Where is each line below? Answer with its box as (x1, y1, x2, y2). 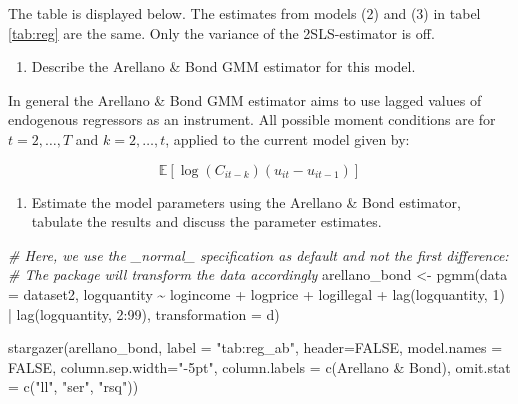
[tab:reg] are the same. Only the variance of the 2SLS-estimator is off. (8, 22, 435, 43)
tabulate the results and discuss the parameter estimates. (31, 211, 382, 232)
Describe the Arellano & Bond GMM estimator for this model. (31, 56, 416, 77)
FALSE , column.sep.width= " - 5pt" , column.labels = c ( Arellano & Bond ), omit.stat (8, 356, 511, 377)
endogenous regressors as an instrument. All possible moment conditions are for (8, 109, 496, 130)
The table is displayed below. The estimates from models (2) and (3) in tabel (8, 3, 481, 23)
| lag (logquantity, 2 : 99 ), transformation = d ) (8, 303, 280, 324)
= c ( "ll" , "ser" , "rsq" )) (8, 376, 139, 397)
